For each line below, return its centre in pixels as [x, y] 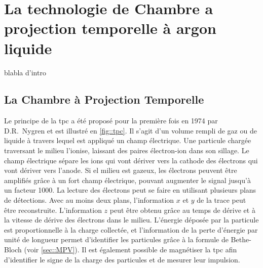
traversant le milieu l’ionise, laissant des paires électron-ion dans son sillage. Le [127, 150]
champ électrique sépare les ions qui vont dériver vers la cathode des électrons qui [131, 160]
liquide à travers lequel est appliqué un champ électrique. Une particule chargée [128, 140]
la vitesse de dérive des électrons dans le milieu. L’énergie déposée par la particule [131, 220]
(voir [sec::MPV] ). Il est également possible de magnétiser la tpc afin [130, 250]
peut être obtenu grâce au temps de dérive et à [182, 210]
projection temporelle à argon [110, 28]
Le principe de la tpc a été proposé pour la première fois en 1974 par [111, 121]
